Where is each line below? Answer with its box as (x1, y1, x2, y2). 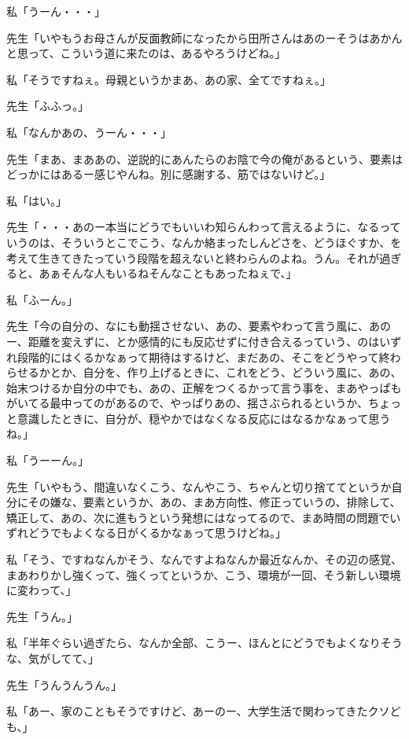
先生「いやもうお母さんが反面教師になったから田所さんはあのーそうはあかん (6, 29, 403, 46)
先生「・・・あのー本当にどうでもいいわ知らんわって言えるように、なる (6, 219, 380, 235)
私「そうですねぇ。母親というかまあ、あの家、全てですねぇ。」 (6, 71, 331, 87)
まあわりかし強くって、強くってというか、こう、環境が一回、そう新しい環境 (6, 566, 401, 583)
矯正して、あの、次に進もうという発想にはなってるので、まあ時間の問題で (6, 509, 390, 525)
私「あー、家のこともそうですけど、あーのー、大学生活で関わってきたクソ (6, 703, 390, 719)
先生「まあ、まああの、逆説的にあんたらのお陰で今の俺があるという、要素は (6, 150, 403, 167)
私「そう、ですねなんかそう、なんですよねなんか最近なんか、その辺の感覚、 (6, 551, 403, 568)
